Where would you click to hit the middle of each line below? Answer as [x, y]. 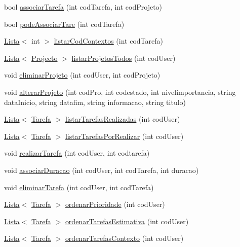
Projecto [44, 58]
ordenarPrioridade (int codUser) [115, 204]
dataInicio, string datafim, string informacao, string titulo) [95, 102]
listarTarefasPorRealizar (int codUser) [124, 136]
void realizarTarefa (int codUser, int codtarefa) [77, 153]
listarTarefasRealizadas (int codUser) [123, 119]
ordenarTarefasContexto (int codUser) [124, 238]
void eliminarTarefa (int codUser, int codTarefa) [79, 187]
